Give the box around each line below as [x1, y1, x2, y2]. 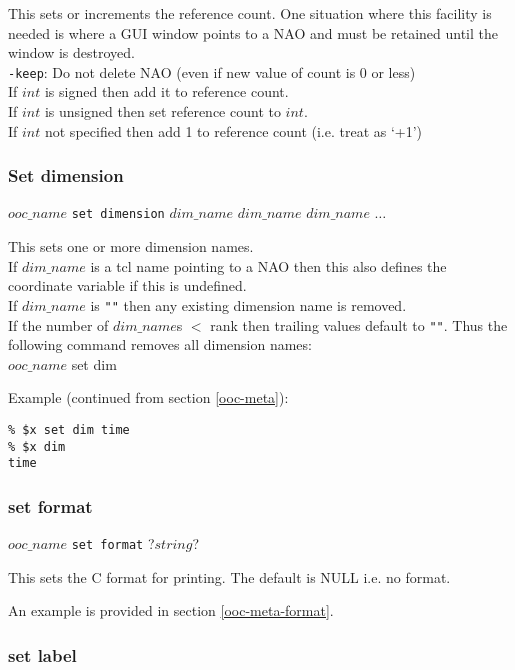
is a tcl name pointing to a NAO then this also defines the [90, 255, 447, 276]
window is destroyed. [8, 42, 135, 63]
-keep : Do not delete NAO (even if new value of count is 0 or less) [8, 61, 416, 82]
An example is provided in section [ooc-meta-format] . [8, 600, 334, 621]
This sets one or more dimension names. [8, 236, 254, 257]
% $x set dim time [8, 422, 130, 437]
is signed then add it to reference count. [44, 81, 289, 102]
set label [8, 642, 77, 667]
